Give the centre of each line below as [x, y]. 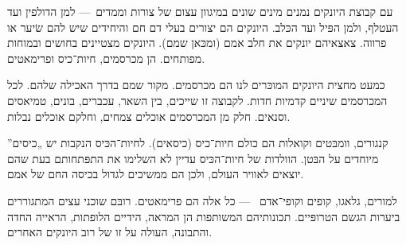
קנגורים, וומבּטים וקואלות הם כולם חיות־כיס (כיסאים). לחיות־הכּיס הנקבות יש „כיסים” [198, 143]
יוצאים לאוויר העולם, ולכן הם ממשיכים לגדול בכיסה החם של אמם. [156, 174]
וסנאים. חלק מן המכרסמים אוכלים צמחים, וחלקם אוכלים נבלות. [149, 116]
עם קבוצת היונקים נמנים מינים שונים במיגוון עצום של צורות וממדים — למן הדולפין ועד [200, 11]
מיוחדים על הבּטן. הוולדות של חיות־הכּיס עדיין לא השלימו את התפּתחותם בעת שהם [193, 158]
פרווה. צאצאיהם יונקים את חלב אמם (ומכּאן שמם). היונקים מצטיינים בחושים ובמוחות [197, 43]
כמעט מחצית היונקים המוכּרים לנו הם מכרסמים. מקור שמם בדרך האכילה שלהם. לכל [196, 85]
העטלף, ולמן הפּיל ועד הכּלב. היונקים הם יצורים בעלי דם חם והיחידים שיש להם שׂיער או [203, 27]
